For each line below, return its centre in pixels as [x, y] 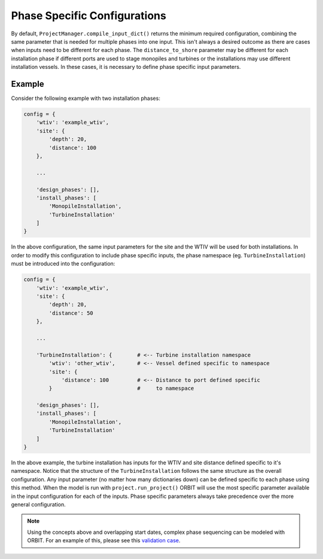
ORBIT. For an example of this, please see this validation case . [104, 540]
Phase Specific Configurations [89, 16]
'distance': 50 [71, 313]
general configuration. [38, 504]
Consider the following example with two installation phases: [86, 98]
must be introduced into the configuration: [63, 264]
